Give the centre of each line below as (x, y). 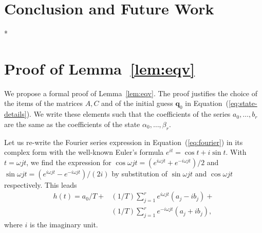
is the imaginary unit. (64, 225)
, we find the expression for (69, 162)
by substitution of (139, 173)
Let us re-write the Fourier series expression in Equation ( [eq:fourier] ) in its (124, 142)
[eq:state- (243, 103)
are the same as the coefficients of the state (72, 124)
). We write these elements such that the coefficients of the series (128, 114)
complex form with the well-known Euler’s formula (84, 152)
